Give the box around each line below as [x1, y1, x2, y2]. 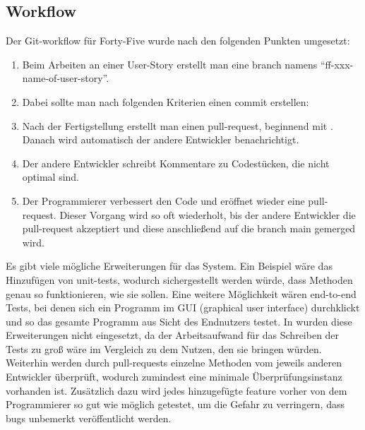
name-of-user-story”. [22, 71, 109, 85]
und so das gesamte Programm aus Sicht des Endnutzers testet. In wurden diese [6, 313, 352, 328]
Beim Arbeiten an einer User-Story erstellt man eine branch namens [22, 56, 318, 71]
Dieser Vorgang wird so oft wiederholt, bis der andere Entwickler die [59, 207, 356, 222]
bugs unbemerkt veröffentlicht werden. [6, 410, 172, 425]
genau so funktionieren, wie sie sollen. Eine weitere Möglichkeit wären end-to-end [6, 286, 357, 301]
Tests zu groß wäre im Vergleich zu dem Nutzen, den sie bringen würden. [6, 341, 322, 356]
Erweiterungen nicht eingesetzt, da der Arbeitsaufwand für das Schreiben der [6, 328, 340, 342]
